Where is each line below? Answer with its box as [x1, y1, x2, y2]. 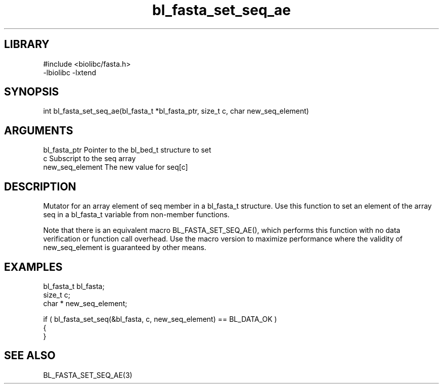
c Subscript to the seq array [43, 154, 136, 163]
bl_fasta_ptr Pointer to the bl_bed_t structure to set [43, 145, 211, 155]
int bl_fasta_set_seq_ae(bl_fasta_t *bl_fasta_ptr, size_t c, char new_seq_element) [43, 107, 309, 116]
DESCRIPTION [4, 180, 76, 193]
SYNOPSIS [4, 85, 59, 99]
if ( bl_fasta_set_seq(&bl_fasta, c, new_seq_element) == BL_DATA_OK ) [43, 314, 277, 323]
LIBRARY [4, 38, 50, 51]
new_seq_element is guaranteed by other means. [43, 243, 206, 252]
